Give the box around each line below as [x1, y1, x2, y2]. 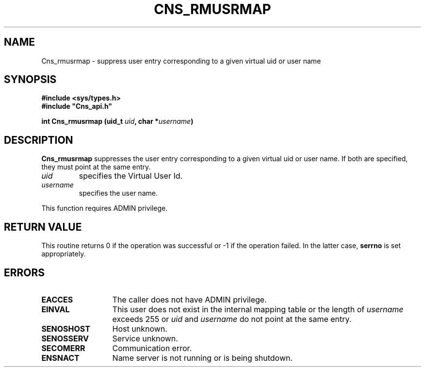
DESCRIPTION [4, 134, 73, 146]
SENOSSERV [41, 333, 89, 343]
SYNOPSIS [4, 73, 57, 86]
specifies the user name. [79, 189, 158, 198]
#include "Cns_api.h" [41, 102, 113, 111]
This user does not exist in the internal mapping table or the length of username [112, 304, 404, 314]
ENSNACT [41, 353, 80, 363]
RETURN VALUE [4, 220, 82, 233]
